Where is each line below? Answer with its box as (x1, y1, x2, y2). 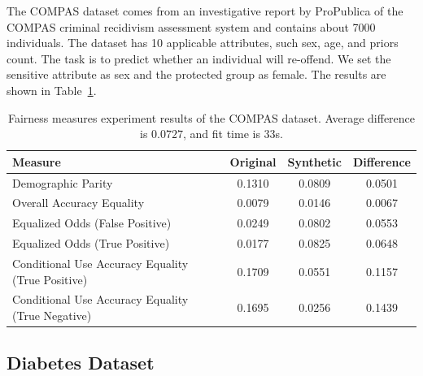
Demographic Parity (12, 174, 113, 191)
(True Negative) (12, 307, 92, 323)
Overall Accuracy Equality (12, 194, 145, 211)
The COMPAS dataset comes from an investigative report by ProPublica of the (7, 2, 403, 19)
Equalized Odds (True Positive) (12, 235, 170, 252)
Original (229, 153, 277, 170)
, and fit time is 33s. (182, 125, 284, 142)
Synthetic (287, 153, 342, 170)
